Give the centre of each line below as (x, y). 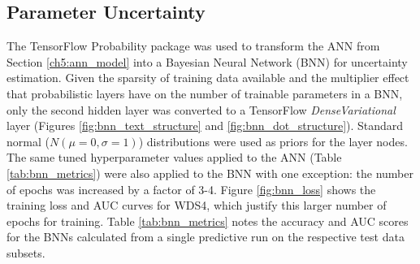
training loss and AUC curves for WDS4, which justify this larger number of (197, 205)
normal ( (28, 141)
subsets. (26, 252)
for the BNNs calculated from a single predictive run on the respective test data (206, 237)
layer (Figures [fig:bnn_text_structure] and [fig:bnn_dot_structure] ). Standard (205, 126)
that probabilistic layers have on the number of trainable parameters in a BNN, (205, 93)
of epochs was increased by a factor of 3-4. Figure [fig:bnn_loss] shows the (191, 189)
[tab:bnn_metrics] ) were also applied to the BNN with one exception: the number (210, 173)
